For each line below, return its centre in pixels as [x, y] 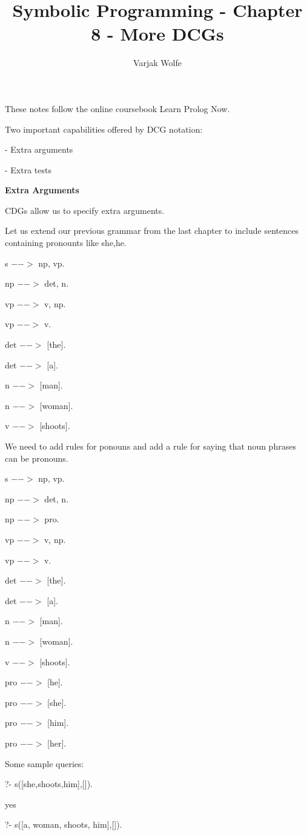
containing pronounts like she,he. [66, 243]
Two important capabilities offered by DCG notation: [104, 129]
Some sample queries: [45, 763]
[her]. [57, 743]
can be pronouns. [37, 458]
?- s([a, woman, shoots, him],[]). [64, 824]
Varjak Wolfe [157, 63]
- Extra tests [28, 169]
